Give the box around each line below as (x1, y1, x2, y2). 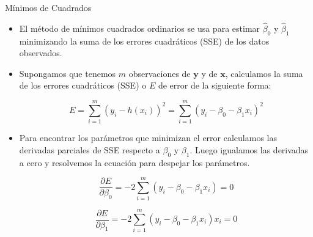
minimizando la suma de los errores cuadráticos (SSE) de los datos (19, 34, 270, 47)
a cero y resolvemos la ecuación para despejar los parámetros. (19, 156, 250, 169)
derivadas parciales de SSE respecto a (19, 143, 160, 156)
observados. (19, 46, 62, 59)
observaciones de (128, 67, 191, 79)
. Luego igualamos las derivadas (190, 143, 309, 156)
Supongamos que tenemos (19, 67, 116, 79)
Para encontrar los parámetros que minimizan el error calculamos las (19, 131, 277, 144)
